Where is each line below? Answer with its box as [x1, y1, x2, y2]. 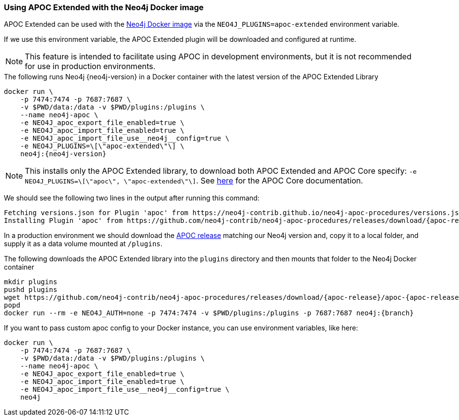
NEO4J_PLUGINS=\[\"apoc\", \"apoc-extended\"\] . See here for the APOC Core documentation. [25, 176, 363, 186]
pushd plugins [4, 286, 57, 294]
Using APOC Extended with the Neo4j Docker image [4, 2, 204, 12]
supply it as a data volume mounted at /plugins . [4, 239, 163, 248]
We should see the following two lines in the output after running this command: [4, 194, 260, 202]
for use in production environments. [25, 61, 156, 72]
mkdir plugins [4, 278, 57, 286]
